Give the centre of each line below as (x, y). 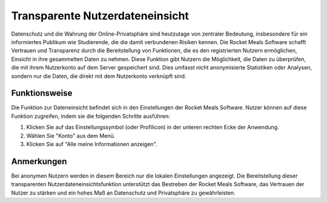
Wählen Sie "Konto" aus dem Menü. (71, 135)
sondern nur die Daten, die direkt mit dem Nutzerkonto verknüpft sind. (99, 76)
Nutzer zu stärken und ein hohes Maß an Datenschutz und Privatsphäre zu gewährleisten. (123, 193)
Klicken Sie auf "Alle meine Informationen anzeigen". (92, 144)
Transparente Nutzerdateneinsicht (100, 16)
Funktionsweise (42, 93)
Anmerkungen (39, 161)
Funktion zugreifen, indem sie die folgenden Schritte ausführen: (91, 116)
